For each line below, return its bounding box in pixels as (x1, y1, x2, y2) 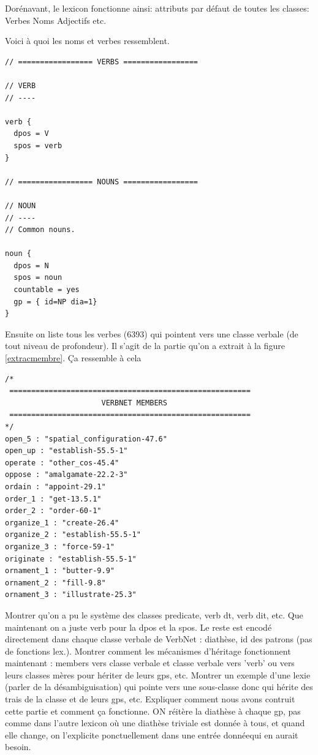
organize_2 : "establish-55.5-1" (5, 530, 141, 539)
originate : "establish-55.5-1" (5, 554, 137, 563)
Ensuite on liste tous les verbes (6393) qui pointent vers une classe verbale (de (5, 327, 298, 340)
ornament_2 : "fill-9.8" (5, 578, 106, 587)
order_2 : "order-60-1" (5, 506, 102, 516)
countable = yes (13, 285, 80, 295)
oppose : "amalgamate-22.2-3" (5, 470, 128, 479)
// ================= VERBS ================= (5, 57, 198, 66)
